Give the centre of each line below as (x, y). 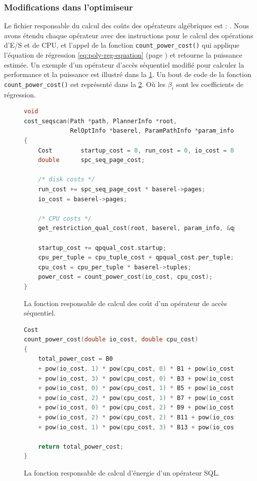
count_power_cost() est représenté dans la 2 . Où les (85, 84)
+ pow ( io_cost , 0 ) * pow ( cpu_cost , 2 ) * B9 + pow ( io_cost (136, 408)
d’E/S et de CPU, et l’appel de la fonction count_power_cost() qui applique (122, 45)
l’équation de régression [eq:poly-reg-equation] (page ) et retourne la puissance (123, 55)
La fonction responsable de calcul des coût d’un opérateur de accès (126, 303)
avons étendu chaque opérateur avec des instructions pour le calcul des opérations (129, 35)
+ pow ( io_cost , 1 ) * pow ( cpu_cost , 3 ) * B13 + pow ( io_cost (138, 427)
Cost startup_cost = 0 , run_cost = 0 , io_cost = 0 (136, 150)
